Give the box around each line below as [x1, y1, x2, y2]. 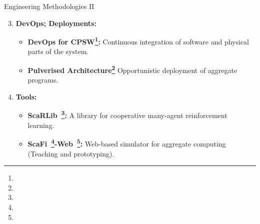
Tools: [15, 91, 37, 101]
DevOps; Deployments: [15, 17, 96, 28]
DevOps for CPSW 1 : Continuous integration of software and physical [27, 35, 249, 46]
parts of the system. [27, 46, 89, 56]
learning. [27, 119, 54, 130]
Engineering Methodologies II [4, 1, 94, 11]
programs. [27, 74, 58, 85]
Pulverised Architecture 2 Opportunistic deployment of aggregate [27, 63, 237, 75]
